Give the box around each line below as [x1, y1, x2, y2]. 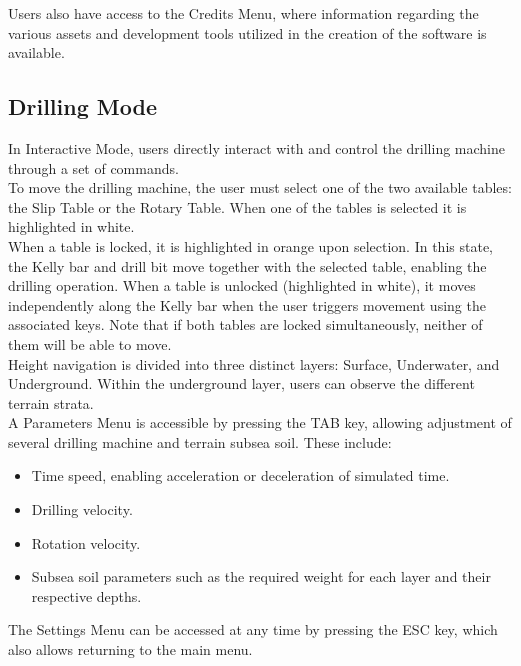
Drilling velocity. [31, 499, 133, 520]
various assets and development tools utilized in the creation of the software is [8, 22, 487, 43]
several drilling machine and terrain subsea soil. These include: [8, 431, 392, 452]
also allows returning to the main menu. [8, 639, 253, 660]
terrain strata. [8, 392, 94, 413]
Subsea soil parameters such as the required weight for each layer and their [31, 566, 491, 587]
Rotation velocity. [31, 532, 141, 553]
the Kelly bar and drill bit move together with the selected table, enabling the [8, 255, 487, 276]
